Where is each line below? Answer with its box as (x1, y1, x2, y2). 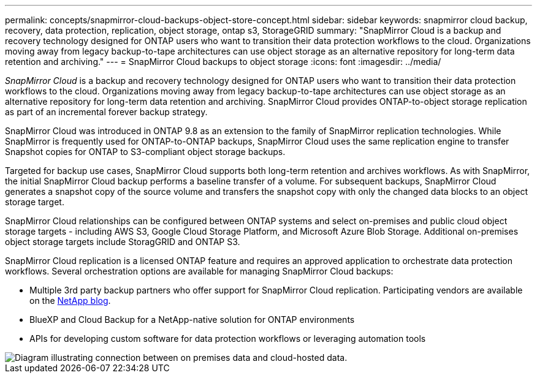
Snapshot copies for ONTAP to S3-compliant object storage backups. (5, 146, 286, 157)
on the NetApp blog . (29, 295, 111, 306)
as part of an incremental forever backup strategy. (5, 107, 208, 117)
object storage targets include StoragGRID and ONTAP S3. (5, 236, 240, 247)
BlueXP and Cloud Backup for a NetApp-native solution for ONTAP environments (29, 314, 355, 325)
